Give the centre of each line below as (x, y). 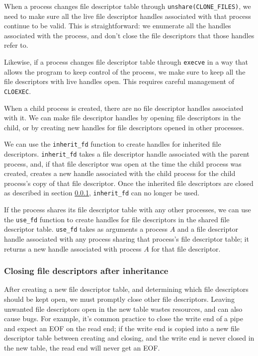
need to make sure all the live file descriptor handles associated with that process (128, 16)
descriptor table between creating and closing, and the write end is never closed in (129, 338)
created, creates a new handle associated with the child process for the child (120, 173)
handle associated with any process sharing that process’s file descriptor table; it (127, 238)
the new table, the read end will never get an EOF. (82, 347)
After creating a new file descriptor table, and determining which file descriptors (126, 289)
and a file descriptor (208, 229)
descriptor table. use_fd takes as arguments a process (86, 229)
